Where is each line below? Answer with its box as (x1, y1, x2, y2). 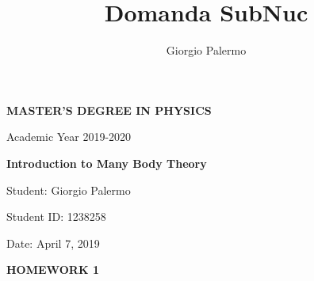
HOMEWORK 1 (6, 261, 99, 278)
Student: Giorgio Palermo (6, 181, 131, 198)
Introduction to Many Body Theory (6, 154, 207, 171)
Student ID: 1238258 (6, 208, 106, 225)
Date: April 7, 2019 (6, 234, 100, 251)
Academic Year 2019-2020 (6, 128, 132, 145)
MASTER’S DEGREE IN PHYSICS (6, 101, 212, 118)
